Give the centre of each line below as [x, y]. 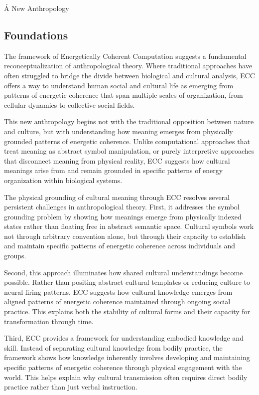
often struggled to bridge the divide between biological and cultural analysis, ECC [129, 75]
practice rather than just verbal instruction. [71, 387]
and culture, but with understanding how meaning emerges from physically [119, 131]
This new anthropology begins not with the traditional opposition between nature [129, 121]
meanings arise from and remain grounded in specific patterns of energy [114, 170]
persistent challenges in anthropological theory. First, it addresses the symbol [122, 207]
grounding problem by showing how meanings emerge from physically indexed [123, 216]
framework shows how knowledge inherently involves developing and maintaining [127, 357]
